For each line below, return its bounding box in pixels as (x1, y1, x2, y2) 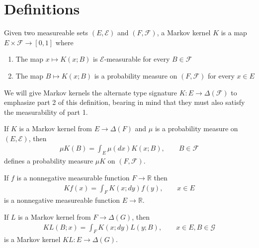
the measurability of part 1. (4, 106, 88, 117)
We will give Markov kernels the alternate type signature (4, 87, 177, 97)
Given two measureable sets (4, 27, 88, 38)
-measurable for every (104, 54, 170, 64)
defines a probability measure (4, 156, 93, 166)
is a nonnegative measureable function (4, 195, 120, 205)
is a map (221, 27, 247, 38)
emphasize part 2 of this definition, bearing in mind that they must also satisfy (4, 97, 245, 107)
